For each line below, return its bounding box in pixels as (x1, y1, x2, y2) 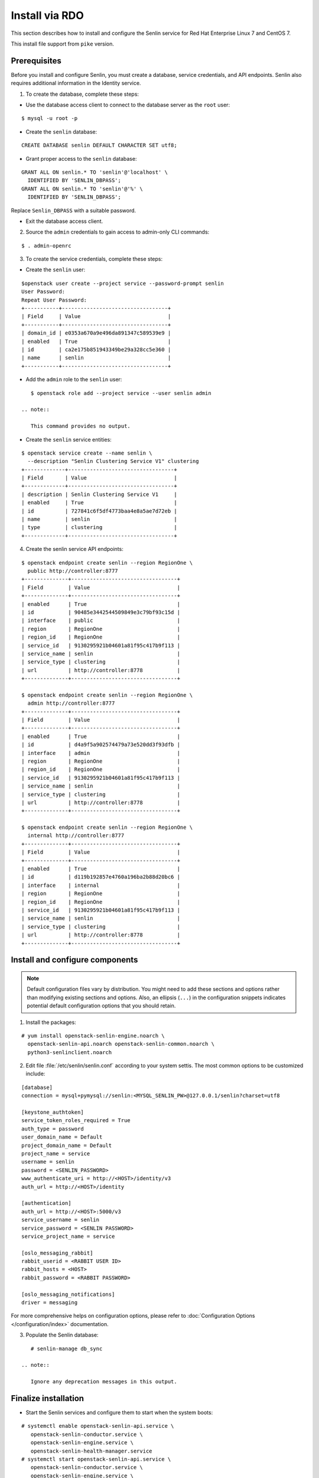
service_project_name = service (21, 1233, 115, 1240)
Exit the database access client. (25, 218, 103, 225)
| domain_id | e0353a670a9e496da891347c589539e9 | (21, 330, 171, 336)
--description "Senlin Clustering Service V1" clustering (27, 458, 199, 465)
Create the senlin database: (25, 128, 97, 135)
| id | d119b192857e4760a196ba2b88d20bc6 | (21, 874, 180, 880)
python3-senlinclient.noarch (27, 1049, 112, 1055)
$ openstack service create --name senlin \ (21, 449, 153, 456)
